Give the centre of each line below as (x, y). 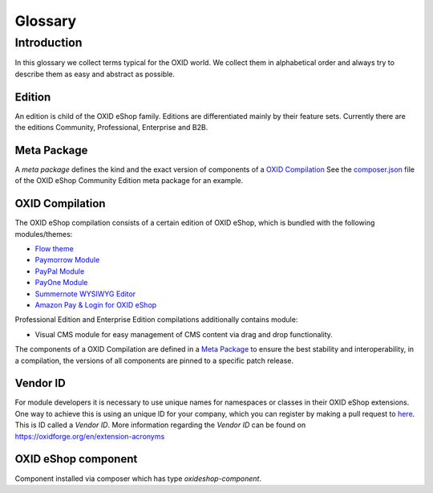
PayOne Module (61, 283)
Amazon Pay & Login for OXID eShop (96, 305)
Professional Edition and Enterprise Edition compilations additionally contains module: (156, 320)
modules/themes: (44, 234)
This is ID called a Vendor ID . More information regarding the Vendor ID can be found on (160, 425)
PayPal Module (60, 271)
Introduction (49, 43)
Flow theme (54, 249)
